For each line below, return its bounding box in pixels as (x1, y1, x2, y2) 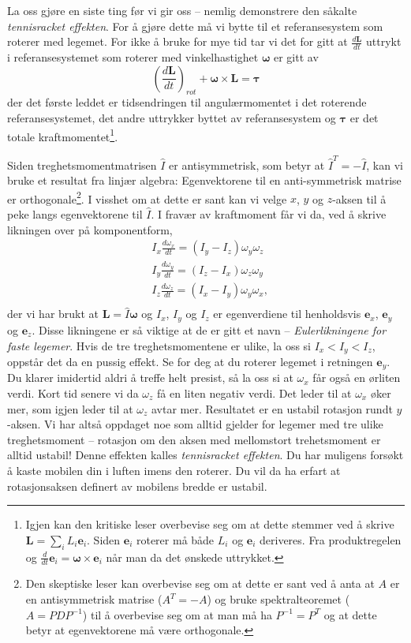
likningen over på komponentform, (7, 221, 173, 237)
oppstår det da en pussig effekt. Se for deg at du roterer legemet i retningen (7, 353, 373, 369)
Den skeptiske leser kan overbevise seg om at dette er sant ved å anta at (25, 575, 375, 592)
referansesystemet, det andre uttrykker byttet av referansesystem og (7, 110, 336, 125)
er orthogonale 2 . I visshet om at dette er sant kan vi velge (7, 188, 287, 207)
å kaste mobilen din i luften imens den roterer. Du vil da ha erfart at (7, 462, 341, 478)
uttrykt (365, 33, 402, 50)
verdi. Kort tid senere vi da (7, 385, 139, 402)
